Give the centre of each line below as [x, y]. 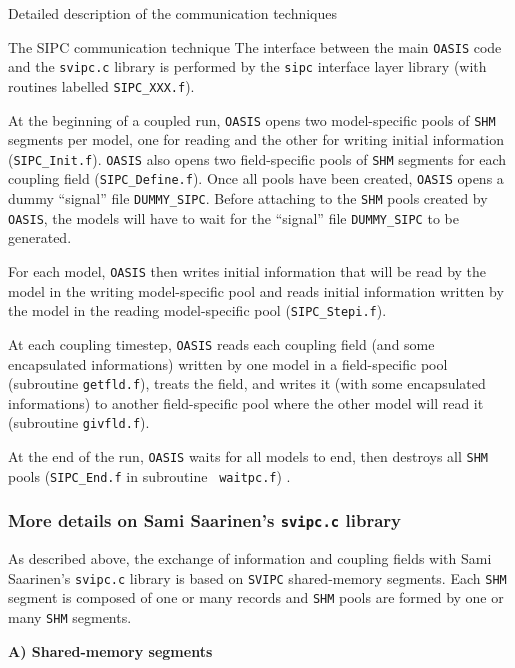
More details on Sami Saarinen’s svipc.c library [204, 520]
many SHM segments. [70, 617]
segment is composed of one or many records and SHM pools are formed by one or [256, 597]
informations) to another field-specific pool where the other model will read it [246, 402]
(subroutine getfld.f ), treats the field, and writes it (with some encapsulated [247, 383]
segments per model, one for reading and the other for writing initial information [256, 139]
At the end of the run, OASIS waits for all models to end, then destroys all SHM [248, 456]
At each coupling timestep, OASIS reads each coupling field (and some [221, 343]
